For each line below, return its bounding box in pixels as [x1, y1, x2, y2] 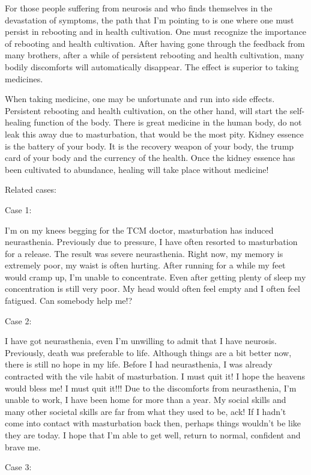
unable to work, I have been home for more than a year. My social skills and [5, 393, 286, 406]
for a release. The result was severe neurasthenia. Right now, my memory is [5, 247, 283, 259]
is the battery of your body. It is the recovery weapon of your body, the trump [5, 139, 294, 152]
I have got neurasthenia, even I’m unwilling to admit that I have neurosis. [5, 334, 277, 347]
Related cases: [5, 183, 56, 196]
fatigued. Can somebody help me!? [5, 294, 133, 307]
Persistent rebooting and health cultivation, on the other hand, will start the [5, 104, 288, 116]
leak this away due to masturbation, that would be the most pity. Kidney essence [5, 127, 304, 140]
